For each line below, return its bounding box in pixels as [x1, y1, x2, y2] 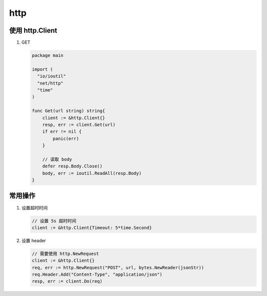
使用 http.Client [9, 26, 57, 35]
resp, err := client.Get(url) [42, 122, 116, 127]
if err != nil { [42, 129, 82, 135]
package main [32, 52, 64, 58]
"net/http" [37, 80, 64, 86]
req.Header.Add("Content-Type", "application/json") [32, 272, 163, 277]
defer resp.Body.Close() [42, 163, 103, 169]
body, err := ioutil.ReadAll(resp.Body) [42, 170, 142, 176]
